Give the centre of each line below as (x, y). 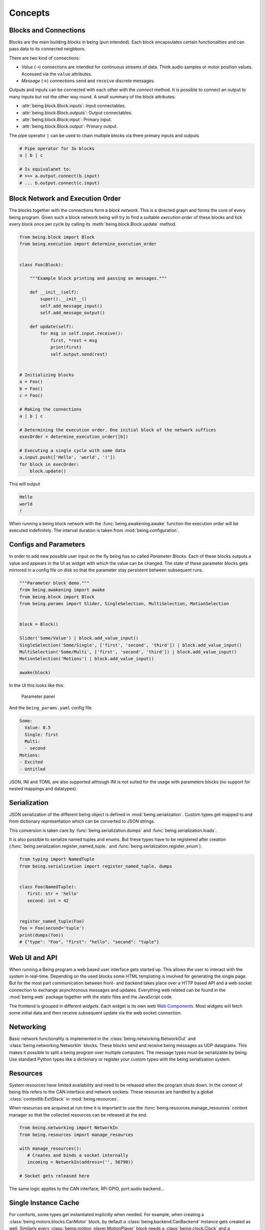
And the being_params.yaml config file (50, 707)
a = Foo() (31, 382)
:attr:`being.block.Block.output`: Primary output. (69, 126)
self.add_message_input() (71, 306)
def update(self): (52, 327)
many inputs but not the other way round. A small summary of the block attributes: (93, 96)
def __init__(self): (54, 292)
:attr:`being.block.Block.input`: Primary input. (67, 119)
